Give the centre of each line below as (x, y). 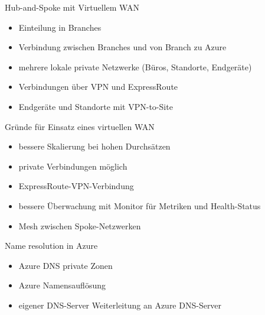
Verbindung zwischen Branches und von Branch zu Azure (122, 47)
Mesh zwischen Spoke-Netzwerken (80, 225)
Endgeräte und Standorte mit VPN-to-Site (96, 106)
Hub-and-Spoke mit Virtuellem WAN (72, 7)
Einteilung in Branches (60, 27)
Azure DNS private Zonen (66, 265)
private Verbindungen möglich (73, 166)
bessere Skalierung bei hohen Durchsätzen (94, 146)
